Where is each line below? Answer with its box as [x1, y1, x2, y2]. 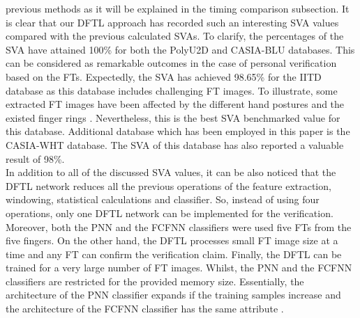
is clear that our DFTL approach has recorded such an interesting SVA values [6, 15, 339, 29]
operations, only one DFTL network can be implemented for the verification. [6, 205, 333, 220]
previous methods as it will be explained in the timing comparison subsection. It [6, 1, 350, 15]
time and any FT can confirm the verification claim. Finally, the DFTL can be [6, 246, 342, 261]
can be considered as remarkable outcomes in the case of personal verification [6, 56, 337, 70]
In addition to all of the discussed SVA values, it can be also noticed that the [6, 165, 336, 180]
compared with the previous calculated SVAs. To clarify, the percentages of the [6, 29, 344, 43]
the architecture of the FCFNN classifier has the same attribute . [6, 301, 284, 316]
